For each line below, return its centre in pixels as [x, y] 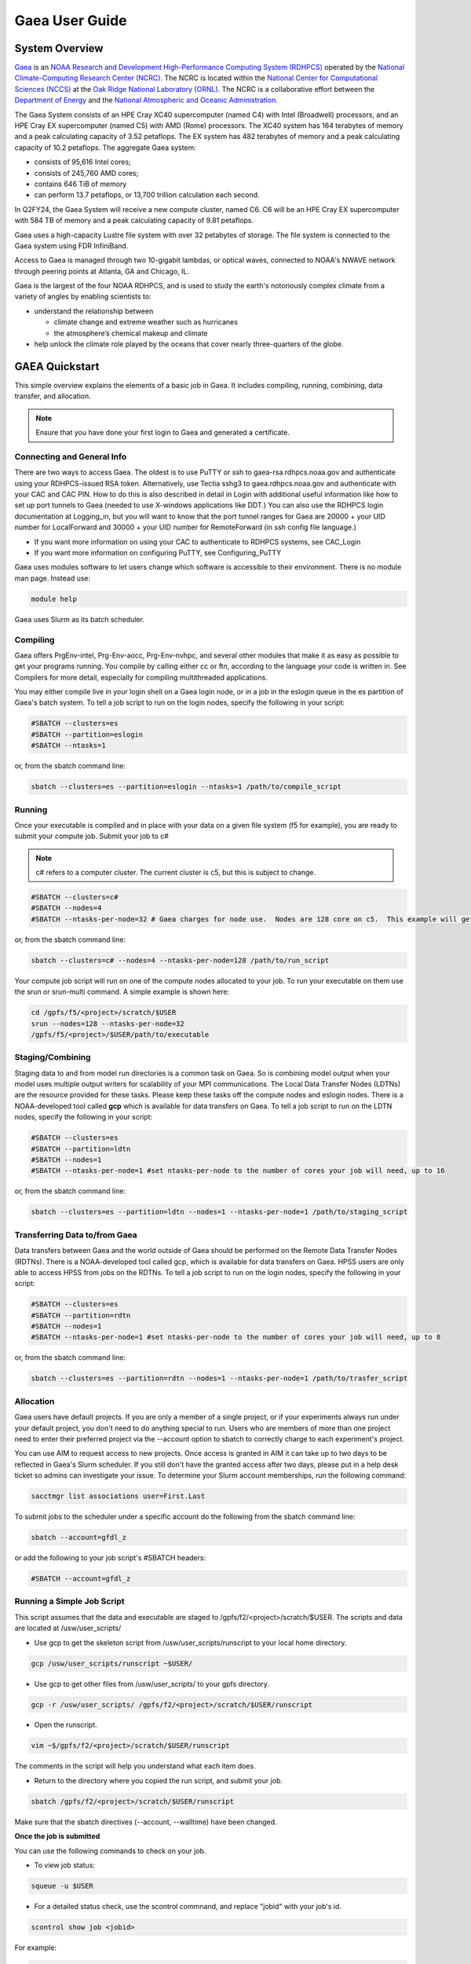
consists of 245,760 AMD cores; [86, 173]
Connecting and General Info [71, 456]
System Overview [59, 48]
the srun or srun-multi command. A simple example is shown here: [122, 992]
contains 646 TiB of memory [80, 184]
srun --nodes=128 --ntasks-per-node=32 [108, 1024]
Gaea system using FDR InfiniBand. [71, 245]
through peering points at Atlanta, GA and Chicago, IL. [102, 271]
